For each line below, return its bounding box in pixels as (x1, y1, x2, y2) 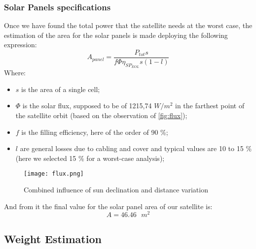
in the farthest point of (175, 100, 245, 111)
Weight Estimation (4, 231, 102, 246)
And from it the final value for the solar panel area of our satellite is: (4, 201, 213, 211)
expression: (4, 39, 37, 50)
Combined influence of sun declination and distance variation (24, 185, 208, 195)
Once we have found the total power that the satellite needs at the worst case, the (4, 20, 253, 31)
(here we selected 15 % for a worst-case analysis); (15, 153, 165, 163)
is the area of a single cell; (21, 84, 100, 94)
